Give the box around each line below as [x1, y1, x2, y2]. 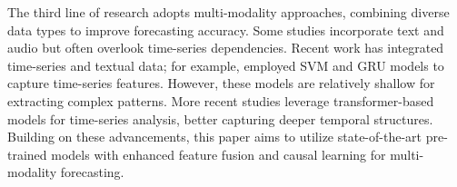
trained [7, 144, 47, 163]
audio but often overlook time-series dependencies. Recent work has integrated [7, 38, 444, 57]
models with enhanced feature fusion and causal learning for [51, 144, 386, 163]
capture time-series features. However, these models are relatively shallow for [7, 74, 435, 93]
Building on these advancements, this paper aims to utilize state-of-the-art [7, 127, 422, 146]
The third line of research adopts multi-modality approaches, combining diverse [7, 3, 450, 21]
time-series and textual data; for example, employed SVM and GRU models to [7, 55, 444, 74]
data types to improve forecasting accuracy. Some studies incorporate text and [7, 20, 444, 39]
